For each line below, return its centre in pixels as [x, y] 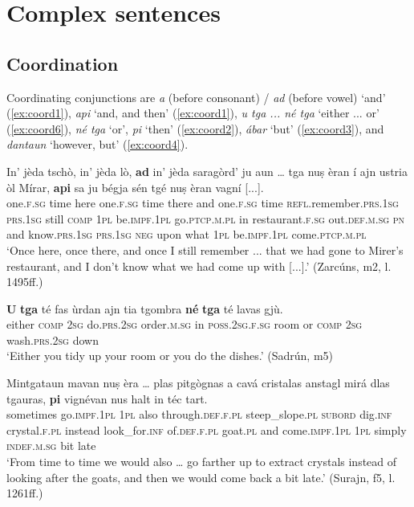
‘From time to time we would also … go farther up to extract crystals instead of [202, 462]
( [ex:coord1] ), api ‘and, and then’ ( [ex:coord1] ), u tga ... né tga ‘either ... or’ [193, 113]
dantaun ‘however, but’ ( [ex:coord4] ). [97, 144]
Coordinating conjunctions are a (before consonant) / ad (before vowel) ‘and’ [196, 97]
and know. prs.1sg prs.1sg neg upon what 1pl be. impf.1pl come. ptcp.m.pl [187, 234]
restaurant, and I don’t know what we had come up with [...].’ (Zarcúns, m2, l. [199, 266]
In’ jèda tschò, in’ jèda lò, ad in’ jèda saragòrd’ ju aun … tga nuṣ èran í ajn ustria [207, 171]
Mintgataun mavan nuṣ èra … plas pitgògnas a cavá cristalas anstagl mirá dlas [198, 383]
